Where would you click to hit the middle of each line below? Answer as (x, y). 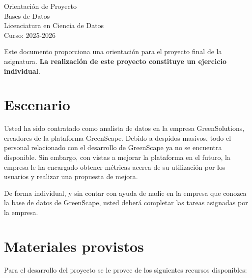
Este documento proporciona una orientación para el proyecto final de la (113, 51)
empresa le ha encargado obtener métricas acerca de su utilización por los (115, 167)
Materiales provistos (74, 246)
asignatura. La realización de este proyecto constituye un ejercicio (115, 61)
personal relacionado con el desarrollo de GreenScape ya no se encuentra (113, 147)
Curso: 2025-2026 (30, 35)
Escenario (37, 105)
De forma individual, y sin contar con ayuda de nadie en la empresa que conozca (125, 193)
